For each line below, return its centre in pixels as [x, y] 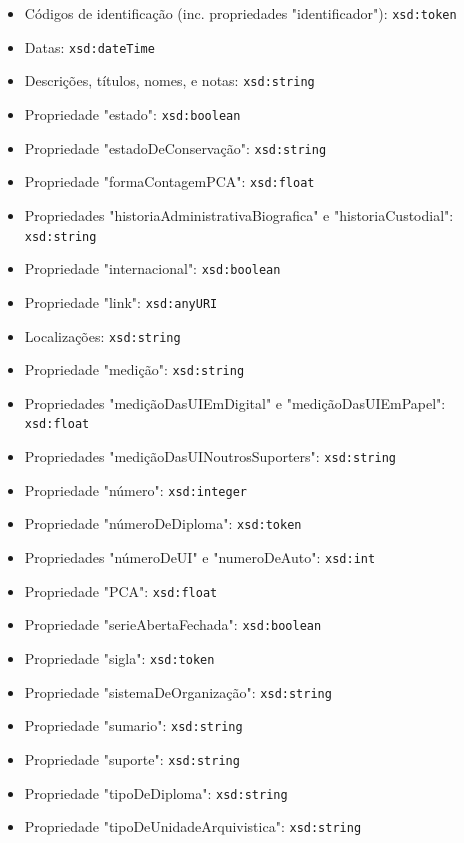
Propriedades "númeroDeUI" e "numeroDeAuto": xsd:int [200, 557]
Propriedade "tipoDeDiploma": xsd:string [156, 792]
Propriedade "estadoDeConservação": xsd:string [175, 147]
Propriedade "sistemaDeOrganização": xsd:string [178, 691]
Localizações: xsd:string [102, 335]
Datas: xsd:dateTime [89, 46]
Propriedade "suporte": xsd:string [132, 758]
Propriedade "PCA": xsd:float [121, 590]
